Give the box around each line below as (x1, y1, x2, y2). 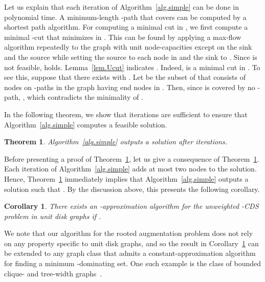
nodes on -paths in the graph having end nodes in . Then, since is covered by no (4, 81, 255, 92)
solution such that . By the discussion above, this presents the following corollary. (4, 183, 260, 194)
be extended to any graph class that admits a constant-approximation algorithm (4, 248, 256, 258)
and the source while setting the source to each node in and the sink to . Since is (4, 51, 257, 62)
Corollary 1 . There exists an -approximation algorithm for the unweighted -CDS (4, 201, 259, 211)
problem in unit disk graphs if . (4, 210, 101, 221)
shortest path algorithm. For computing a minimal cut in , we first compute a (4, 21, 248, 32)
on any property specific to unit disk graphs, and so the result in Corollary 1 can (4, 237, 259, 248)
